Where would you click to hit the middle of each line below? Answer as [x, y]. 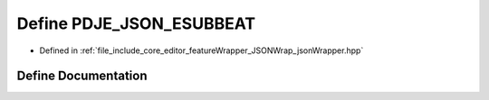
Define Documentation [82, 76]
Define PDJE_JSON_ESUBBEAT [136, 23]
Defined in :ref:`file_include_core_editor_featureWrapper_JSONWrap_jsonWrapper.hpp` [201, 50]
